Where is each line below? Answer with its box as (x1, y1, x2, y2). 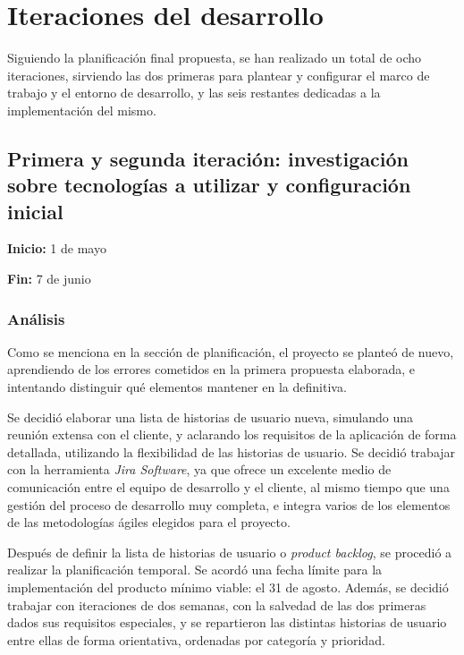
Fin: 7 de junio (7, 269, 91, 288)
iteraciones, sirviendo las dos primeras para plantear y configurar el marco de (7, 65, 430, 84)
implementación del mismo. (7, 100, 156, 119)
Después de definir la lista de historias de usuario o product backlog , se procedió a (7, 542, 452, 561)
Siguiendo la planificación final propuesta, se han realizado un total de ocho (7, 48, 422, 67)
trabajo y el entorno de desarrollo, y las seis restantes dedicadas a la (7, 83, 381, 102)
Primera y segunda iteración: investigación (7, 144, 409, 172)
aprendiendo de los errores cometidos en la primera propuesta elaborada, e (7, 360, 416, 379)
